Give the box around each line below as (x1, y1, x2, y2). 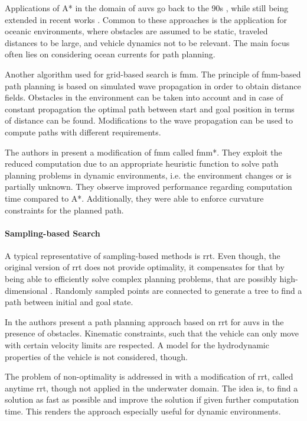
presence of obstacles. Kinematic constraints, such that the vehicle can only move (5, 327, 299, 339)
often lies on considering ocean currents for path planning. (5, 48, 215, 60)
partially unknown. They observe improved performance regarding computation (5, 180, 292, 193)
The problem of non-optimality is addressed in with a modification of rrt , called (5, 370, 293, 383)
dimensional (5, 284, 48, 296)
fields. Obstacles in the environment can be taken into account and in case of (5, 91, 283, 103)
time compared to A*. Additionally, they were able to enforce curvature (5, 192, 264, 204)
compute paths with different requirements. (5, 125, 161, 138)
